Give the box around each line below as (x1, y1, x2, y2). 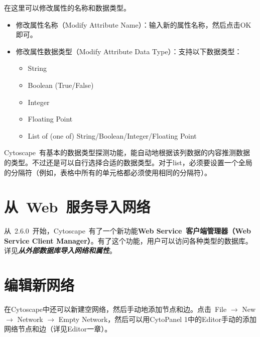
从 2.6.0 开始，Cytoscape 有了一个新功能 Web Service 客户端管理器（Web (4, 226, 251, 236)
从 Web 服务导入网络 (4, 196, 151, 217)
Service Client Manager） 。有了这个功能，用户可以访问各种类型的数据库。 (4, 235, 252, 246)
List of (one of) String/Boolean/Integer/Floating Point (28, 130, 197, 141)
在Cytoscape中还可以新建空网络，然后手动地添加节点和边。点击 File (4, 304, 227, 314)
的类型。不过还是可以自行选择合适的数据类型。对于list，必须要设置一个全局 (4, 157, 252, 167)
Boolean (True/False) (28, 79, 94, 90)
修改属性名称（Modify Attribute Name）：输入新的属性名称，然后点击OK (16, 19, 251, 30)
